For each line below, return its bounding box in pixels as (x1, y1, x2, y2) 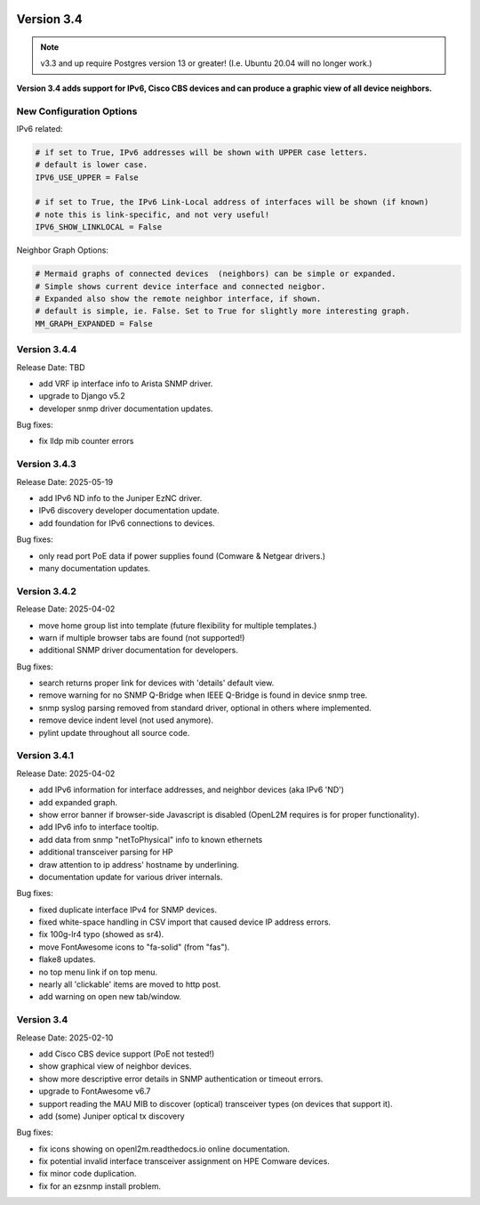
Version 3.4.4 (16, 344, 77, 356)
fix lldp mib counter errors (38, 436, 134, 447)
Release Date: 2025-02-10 (16, 1032, 114, 1043)
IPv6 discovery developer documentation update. (38, 505, 220, 516)
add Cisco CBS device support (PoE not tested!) (38, 1048, 215, 1059)
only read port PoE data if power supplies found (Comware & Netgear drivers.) (38, 550, 326, 561)
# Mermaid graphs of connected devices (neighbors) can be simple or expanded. (35, 269, 396, 279)
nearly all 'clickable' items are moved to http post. (38, 979, 221, 990)
